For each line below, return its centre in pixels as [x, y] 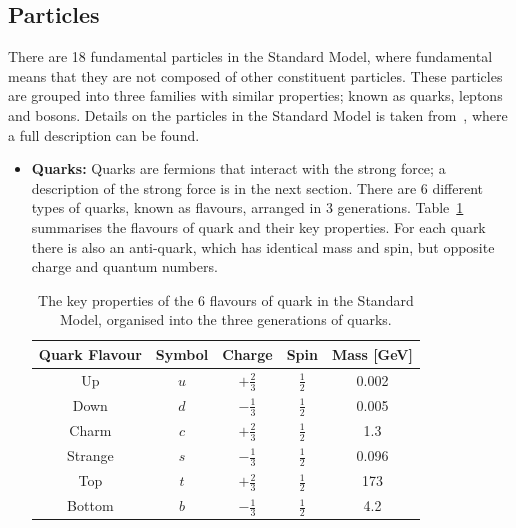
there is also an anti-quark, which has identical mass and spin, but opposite [263, 246]
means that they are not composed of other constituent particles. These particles [255, 75]
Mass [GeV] [372, 353]
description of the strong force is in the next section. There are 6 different [257, 187]
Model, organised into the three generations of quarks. [225, 319]
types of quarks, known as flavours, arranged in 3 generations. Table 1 [247, 207]
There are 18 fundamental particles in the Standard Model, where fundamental [250, 56]
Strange [90, 455]
